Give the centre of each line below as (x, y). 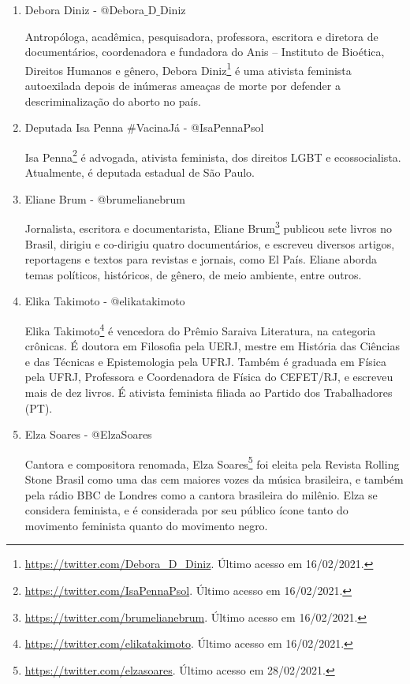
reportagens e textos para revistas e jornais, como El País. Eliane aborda (201, 259)
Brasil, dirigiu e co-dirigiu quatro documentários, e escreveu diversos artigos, (210, 243)
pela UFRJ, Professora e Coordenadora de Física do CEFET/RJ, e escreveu (209, 377)
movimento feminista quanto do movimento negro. (146, 525)
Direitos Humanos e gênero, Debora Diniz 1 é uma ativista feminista (188, 69)
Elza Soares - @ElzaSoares (88, 434)
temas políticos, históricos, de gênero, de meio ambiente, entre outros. (193, 274)
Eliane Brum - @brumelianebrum (105, 198)
